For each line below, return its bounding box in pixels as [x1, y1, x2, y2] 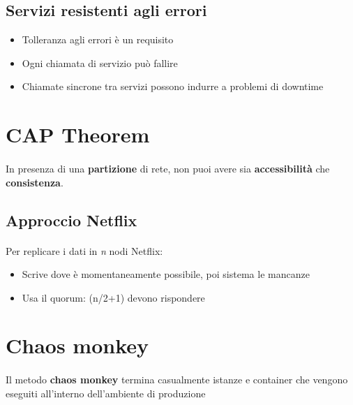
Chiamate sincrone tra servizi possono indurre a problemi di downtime [22, 79, 324, 94]
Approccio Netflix [6, 209, 137, 230]
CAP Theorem [6, 120, 150, 149]
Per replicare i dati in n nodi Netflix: [6, 243, 163, 258]
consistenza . [6, 175, 63, 189]
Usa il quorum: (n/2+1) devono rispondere [22, 290, 205, 304]
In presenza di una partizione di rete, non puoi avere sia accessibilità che [6, 161, 330, 175]
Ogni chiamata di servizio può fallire [22, 55, 178, 70]
